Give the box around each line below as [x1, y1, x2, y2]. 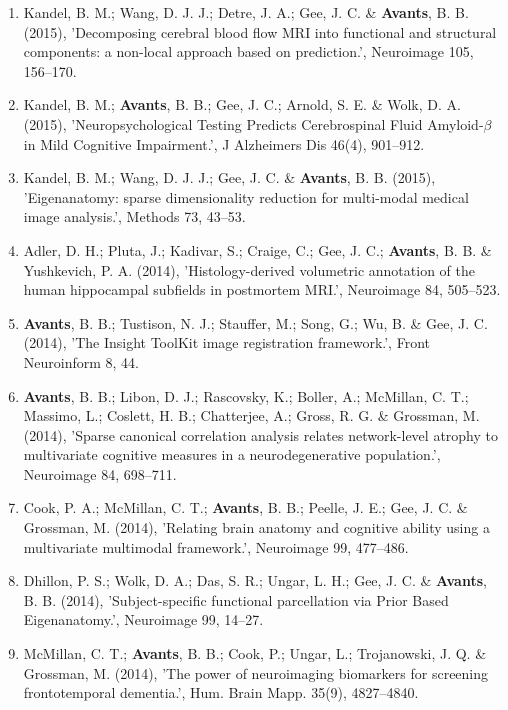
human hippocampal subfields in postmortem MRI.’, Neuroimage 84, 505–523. [23, 279, 501, 300]
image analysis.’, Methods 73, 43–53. [23, 206, 246, 227]
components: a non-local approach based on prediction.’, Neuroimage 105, [23, 41, 474, 62]
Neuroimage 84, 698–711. [23, 463, 177, 484]
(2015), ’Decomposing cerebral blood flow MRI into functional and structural [23, 21, 497, 42]
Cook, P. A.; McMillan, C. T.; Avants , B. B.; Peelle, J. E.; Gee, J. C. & [23, 497, 468, 518]
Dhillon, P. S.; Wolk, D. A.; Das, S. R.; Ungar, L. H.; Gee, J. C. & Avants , [23, 570, 487, 591]
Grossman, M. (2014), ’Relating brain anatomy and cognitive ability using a [23, 517, 490, 538]
